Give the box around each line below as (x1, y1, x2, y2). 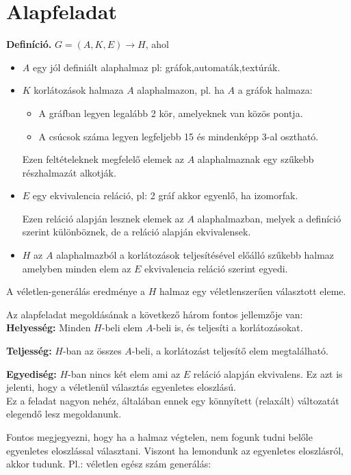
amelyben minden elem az (22, 261, 131, 275)
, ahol (145, 37, 169, 51)
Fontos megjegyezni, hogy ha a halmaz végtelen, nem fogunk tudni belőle (6, 430, 313, 444)
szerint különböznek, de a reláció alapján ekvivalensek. (22, 224, 251, 239)
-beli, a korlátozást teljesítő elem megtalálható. (131, 344, 329, 358)
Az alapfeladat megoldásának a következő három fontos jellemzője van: (6, 307, 303, 321)
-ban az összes (62, 344, 122, 358)
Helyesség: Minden (6, 320, 91, 335)
